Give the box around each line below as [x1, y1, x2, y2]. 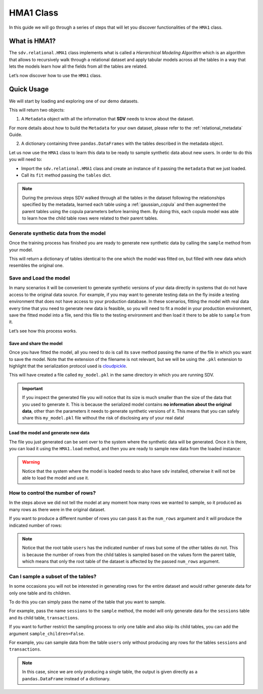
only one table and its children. [9, 590, 71, 596]
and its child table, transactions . [9, 615, 79, 620]
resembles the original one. [9, 262, 64, 268]
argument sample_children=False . [9, 631, 85, 636]
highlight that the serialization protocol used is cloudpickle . [9, 363, 128, 369]
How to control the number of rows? [9, 490, 96, 496]
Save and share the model [9, 340, 63, 346]
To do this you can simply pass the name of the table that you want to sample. [9, 599, 166, 605]
